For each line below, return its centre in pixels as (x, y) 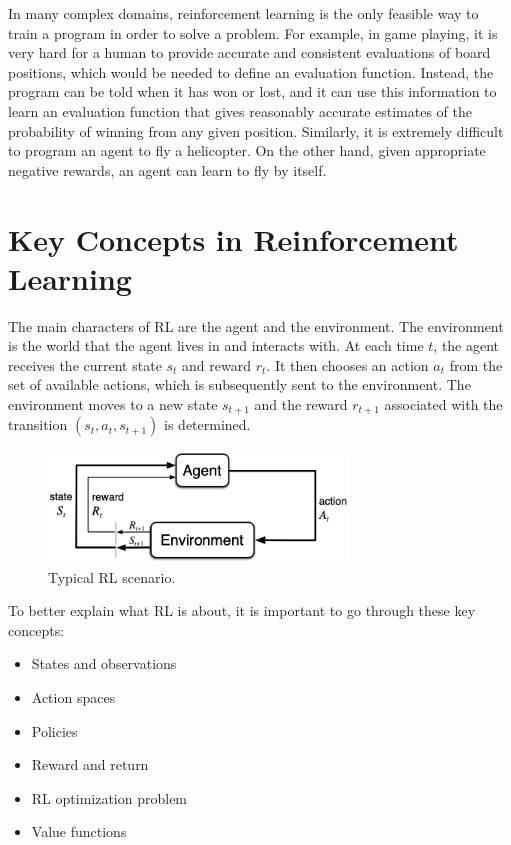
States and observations (104, 663)
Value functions (79, 831)
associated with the (443, 404)
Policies (54, 730)
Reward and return (90, 764)
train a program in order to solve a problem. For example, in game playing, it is (253, 32)
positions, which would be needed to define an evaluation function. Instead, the (251, 71)
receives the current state (85, 364)
